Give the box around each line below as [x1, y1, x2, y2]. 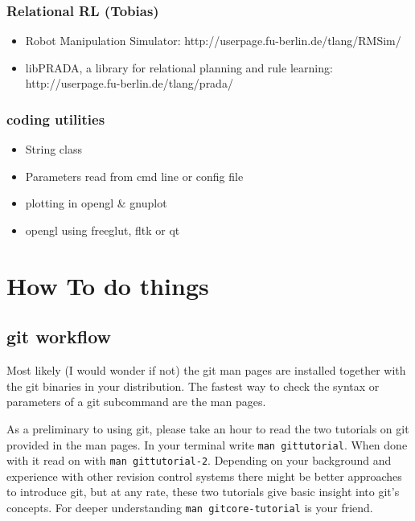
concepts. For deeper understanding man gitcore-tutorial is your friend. [6, 499, 373, 516]
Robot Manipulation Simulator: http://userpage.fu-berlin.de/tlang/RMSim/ [25, 32, 401, 49]
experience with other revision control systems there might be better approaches [6, 467, 402, 484]
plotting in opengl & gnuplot [25, 195, 167, 211]
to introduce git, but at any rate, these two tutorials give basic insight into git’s [6, 483, 400, 500]
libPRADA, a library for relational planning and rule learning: [25, 59, 333, 76]
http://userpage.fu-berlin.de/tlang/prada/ [25, 75, 233, 92]
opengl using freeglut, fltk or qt [25, 222, 180, 238]
